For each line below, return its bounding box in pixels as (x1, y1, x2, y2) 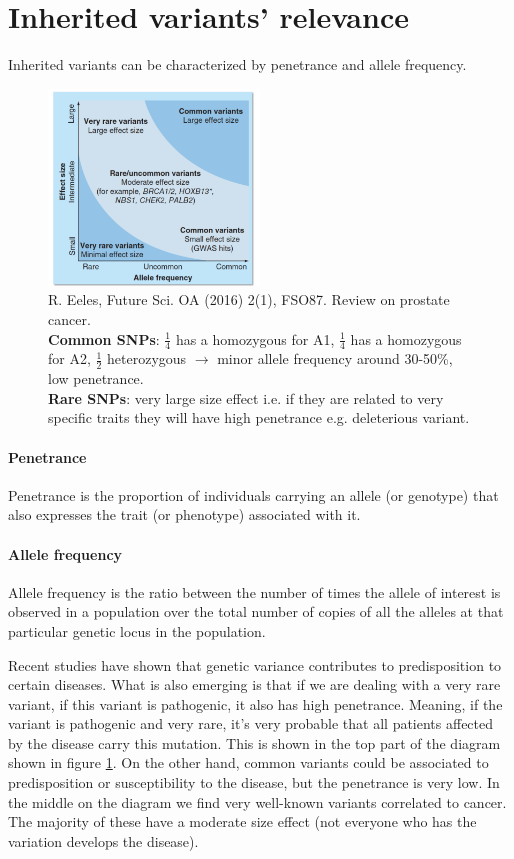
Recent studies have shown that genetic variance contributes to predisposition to (8, 654, 502, 675)
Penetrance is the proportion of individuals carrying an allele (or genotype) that (8, 484, 499, 505)
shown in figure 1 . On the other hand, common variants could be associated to (8, 752, 489, 773)
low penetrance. (48, 368, 144, 389)
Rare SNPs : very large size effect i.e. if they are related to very (48, 387, 444, 408)
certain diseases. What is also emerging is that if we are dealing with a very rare (8, 674, 501, 695)
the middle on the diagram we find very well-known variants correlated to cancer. (8, 791, 507, 812)
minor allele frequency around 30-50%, (217, 348, 453, 369)
